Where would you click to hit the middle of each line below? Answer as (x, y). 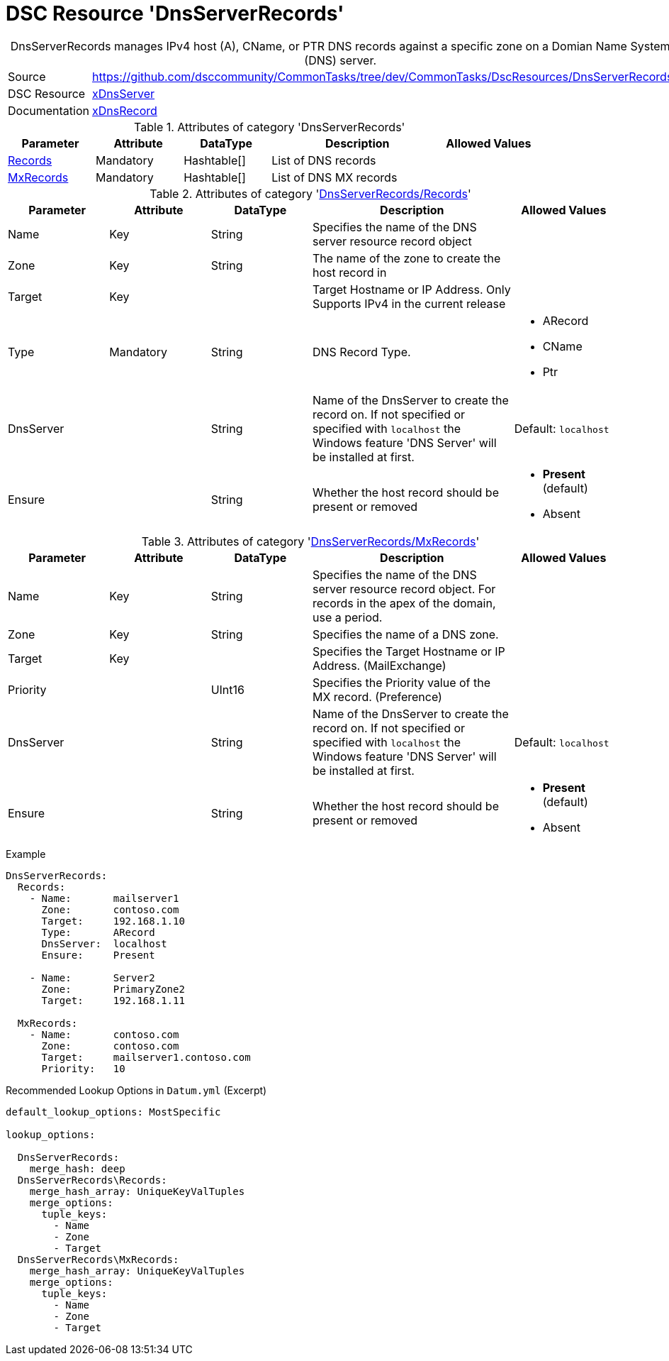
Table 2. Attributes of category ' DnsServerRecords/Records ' (310, 193)
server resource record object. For (404, 589)
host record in (349, 272)
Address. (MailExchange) (379, 665)
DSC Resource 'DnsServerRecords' (175, 13)
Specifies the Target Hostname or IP (409, 651)
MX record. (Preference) (377, 696)
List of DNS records (324, 160)
